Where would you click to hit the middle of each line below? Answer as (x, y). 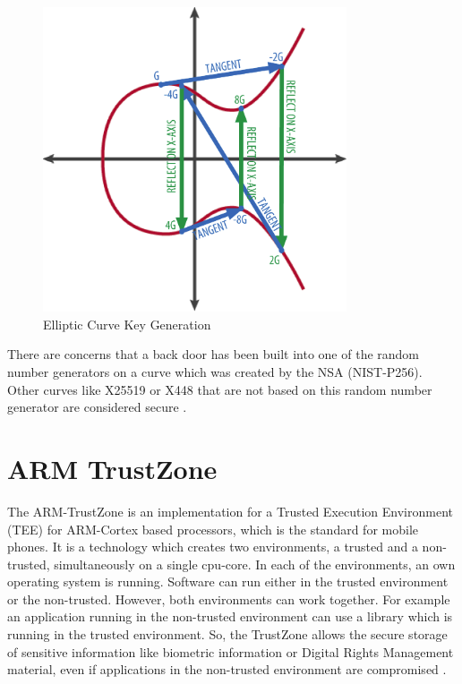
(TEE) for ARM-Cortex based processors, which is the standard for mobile (213, 529)
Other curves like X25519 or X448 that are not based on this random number (220, 389)
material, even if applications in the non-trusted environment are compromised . (227, 669)
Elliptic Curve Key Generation (127, 324)
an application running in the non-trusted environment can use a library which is (230, 616)
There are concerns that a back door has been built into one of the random (214, 354)
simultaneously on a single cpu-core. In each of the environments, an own (255, 564)
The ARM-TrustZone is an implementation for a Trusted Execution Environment (230, 511)
